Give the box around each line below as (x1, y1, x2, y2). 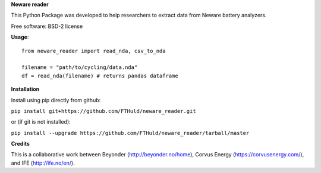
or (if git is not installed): (11, 118, 71, 125)
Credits (11, 140, 30, 147)
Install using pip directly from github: (11, 96, 101, 103)
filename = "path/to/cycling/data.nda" (21, 64, 138, 71)
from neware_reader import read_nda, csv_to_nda (21, 48, 166, 54)
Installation (11, 86, 40, 93)
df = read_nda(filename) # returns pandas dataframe (21, 72, 178, 79)
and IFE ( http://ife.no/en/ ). (11, 159, 75, 166)
